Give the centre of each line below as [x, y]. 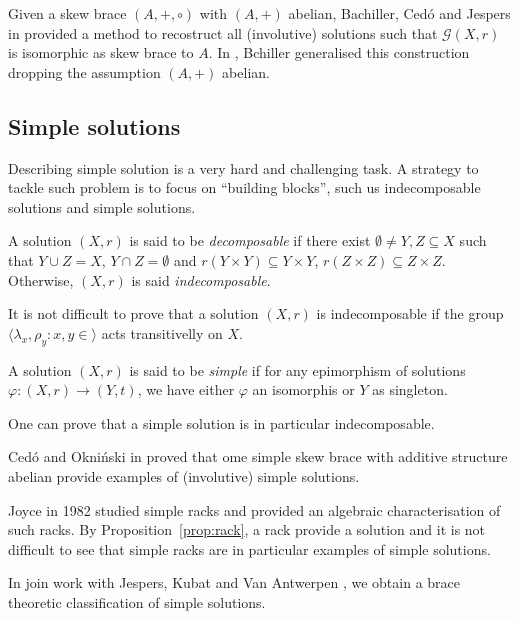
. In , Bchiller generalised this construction [339, 52]
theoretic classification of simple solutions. [137, 601]
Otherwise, [41, 279]
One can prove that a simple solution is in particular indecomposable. [221, 422]
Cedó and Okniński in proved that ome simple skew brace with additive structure [258, 456]
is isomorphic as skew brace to [101, 52]
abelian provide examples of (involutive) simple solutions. [184, 475]
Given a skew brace [67, 13]
